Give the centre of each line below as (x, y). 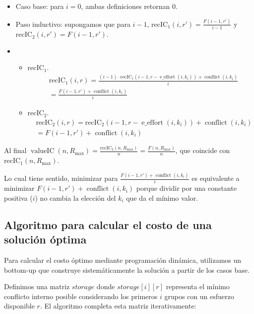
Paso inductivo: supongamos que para (73, 24)
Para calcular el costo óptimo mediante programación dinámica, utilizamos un (123, 260)
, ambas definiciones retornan (126, 6)
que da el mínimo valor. (162, 197)
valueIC (43, 151)
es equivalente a (216, 178)
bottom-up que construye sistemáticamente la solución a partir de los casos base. (127, 270)
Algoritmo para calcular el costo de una (108, 224)
